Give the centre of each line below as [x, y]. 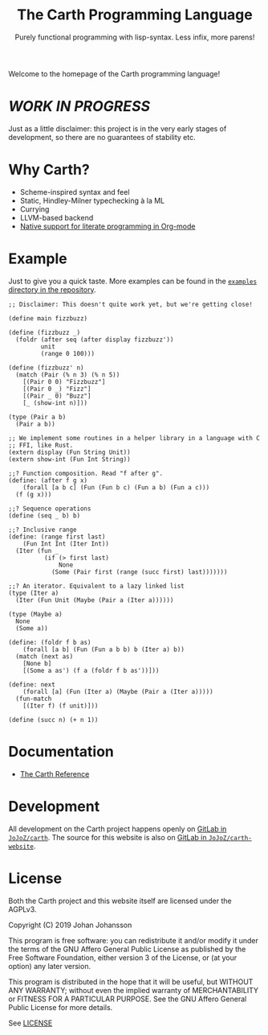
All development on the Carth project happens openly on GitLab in [118, 829]
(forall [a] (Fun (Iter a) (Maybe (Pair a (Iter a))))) [118, 691]
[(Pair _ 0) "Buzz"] [57, 396]
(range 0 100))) [67, 353]
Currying [35, 209]
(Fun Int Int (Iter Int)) [66, 544]
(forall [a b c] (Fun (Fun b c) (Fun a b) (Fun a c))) [116, 487]
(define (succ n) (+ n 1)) [53, 720]
